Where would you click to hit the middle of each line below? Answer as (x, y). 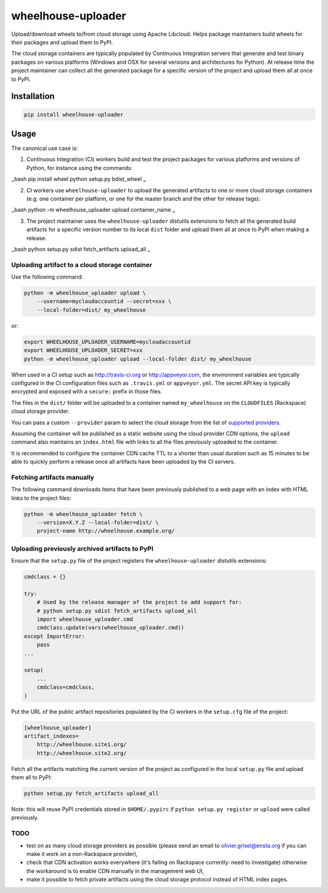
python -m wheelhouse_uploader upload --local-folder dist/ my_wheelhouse (138, 359)
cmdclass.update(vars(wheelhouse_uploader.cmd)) (111, 628)
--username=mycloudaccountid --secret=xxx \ (104, 301)
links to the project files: (41, 498)
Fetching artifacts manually (53, 477)
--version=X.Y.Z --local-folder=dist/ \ (98, 522)
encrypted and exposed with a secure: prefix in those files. (87, 392)
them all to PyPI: (32, 778)
